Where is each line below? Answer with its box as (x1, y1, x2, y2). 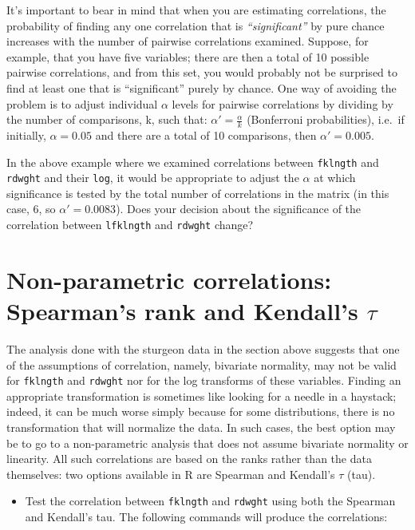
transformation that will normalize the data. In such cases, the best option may (6, 419, 396, 436)
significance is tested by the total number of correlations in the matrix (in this (6, 184, 389, 201)
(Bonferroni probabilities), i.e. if (247, 111, 405, 128)
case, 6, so (6, 200, 56, 217)
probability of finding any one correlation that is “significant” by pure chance (6, 17, 385, 34)
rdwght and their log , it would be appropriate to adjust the (6, 169, 299, 186)
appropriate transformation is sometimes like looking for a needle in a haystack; (6, 387, 397, 404)
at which (314, 169, 356, 186)
